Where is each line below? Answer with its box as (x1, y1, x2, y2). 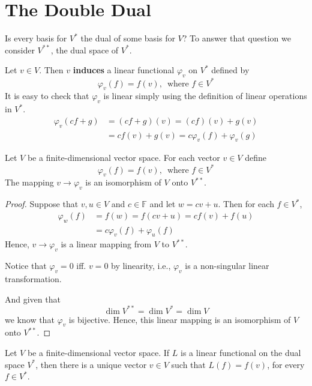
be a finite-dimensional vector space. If (27, 346, 170, 359)
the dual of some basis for (80, 32, 175, 44)
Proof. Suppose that (5, 198, 79, 210)
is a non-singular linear (185, 259, 269, 272)
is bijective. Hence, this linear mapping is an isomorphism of (68, 313, 291, 325)
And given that (5, 292, 61, 305)
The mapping (5, 176, 54, 188)
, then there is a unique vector (35, 358, 147, 370)
